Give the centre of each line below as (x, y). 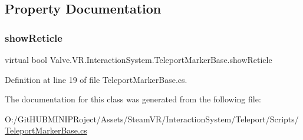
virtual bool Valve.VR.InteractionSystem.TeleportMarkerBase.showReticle (139, 59)
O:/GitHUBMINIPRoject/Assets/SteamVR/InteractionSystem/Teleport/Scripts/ (152, 119)
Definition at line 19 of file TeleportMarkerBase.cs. (96, 79)
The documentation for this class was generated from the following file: (133, 99)
